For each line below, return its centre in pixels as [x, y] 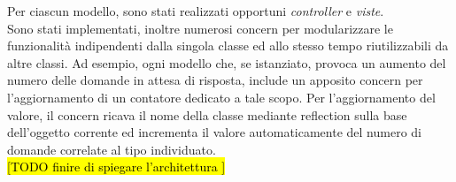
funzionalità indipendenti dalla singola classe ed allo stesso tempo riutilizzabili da [228, 45]
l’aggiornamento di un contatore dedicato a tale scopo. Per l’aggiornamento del [221, 97]
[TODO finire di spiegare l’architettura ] [116, 167]
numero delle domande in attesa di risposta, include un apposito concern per [215, 80]
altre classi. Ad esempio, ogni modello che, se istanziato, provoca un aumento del [227, 62]
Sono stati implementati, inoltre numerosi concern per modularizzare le [200, 28]
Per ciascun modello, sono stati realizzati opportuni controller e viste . [196, 11]
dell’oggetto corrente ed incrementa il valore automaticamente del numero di [214, 132]
